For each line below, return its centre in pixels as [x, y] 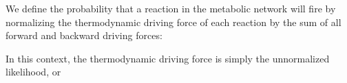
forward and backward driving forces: [84, 35]
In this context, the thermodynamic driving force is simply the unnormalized [168, 58]
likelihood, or [33, 72]
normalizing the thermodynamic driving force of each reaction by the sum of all [173, 22]
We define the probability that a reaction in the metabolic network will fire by [171, 8]
